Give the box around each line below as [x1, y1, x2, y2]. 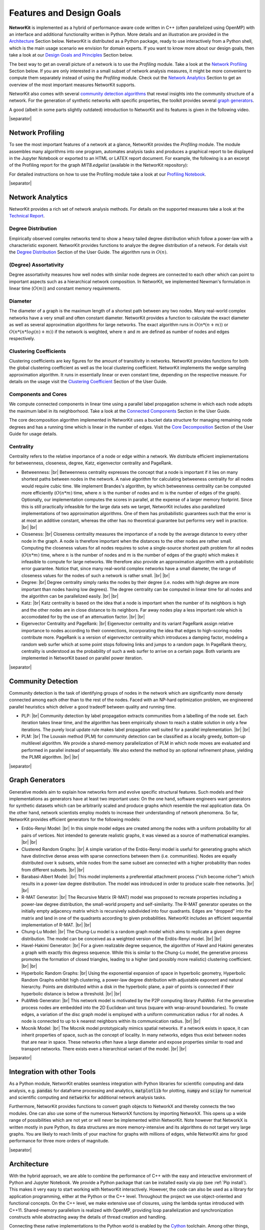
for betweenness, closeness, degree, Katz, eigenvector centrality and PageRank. [9, 460, 173, 466]
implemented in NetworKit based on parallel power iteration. [21, 655, 143, 661]
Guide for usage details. [9, 430, 57, 436]
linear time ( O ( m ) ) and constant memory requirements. [9, 285, 121, 291]
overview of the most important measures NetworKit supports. [9, 82, 136, 88]
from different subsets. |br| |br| [21, 866, 84, 873]
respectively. [9, 335, 35, 341]
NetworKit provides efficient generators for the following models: [9, 817, 141, 823]
